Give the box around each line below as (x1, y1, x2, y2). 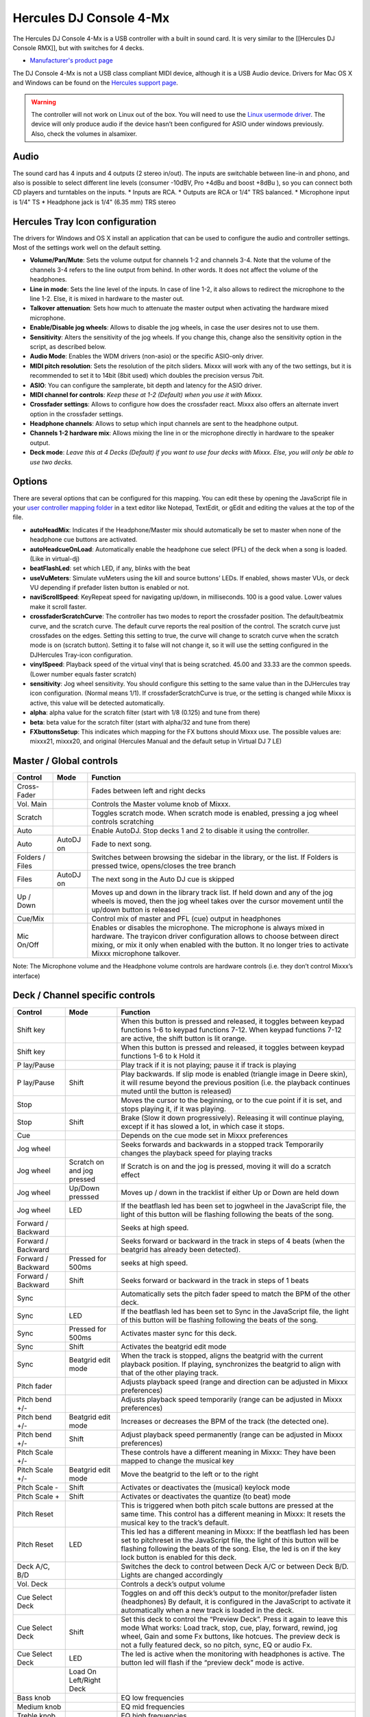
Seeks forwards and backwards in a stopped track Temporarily (121, 1139, 324, 1149)
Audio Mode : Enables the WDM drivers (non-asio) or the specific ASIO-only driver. (29, 352, 264, 361)
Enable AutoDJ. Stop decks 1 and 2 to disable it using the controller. (91, 826, 310, 836)
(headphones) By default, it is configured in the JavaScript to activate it (121, 1597, 351, 1606)
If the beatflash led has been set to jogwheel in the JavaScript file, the (121, 1201, 347, 1210)
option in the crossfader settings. (29, 409, 123, 418)
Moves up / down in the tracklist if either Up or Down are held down (121, 1187, 339, 1197)
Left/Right (69, 1675, 101, 1685)
